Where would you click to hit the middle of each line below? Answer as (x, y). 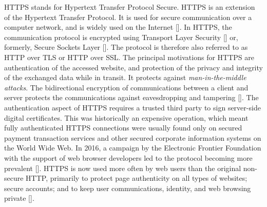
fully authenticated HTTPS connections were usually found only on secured (123, 128)
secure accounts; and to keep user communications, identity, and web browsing (128, 188)
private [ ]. (19, 198)
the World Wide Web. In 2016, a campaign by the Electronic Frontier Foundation (133, 148)
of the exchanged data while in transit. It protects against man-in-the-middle (125, 77)
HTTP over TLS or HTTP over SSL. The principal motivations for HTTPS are (129, 57)
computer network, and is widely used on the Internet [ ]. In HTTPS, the (118, 27)
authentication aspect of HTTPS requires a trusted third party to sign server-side (132, 107)
